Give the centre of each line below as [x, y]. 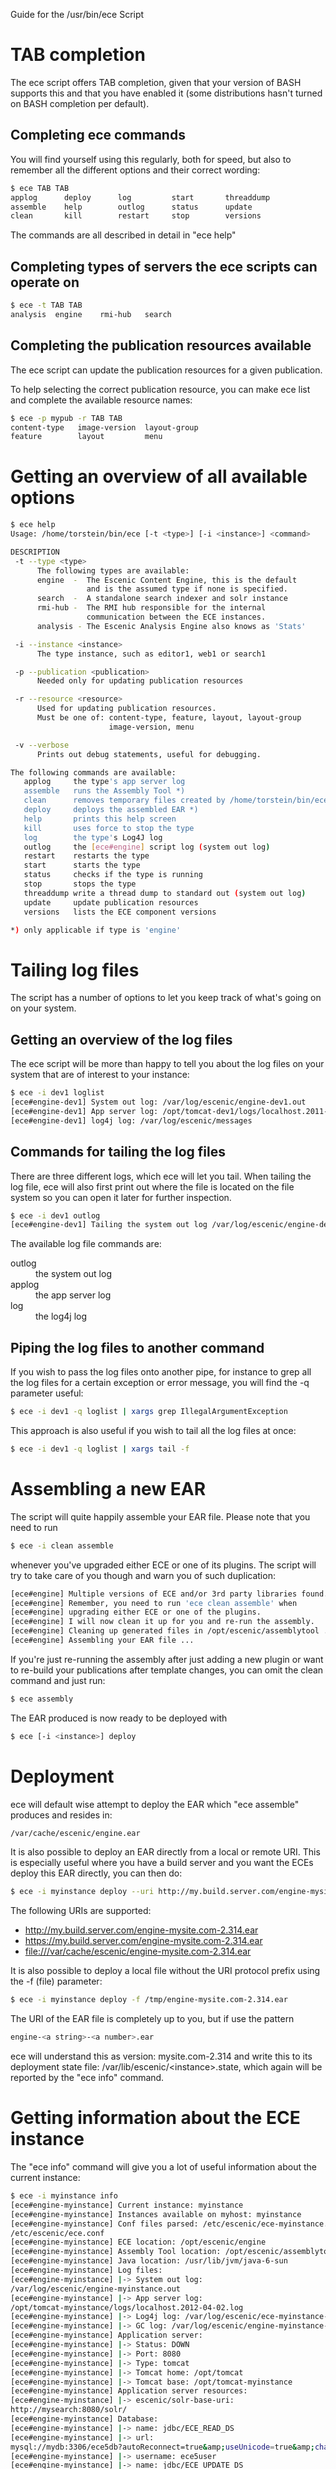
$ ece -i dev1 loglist [57, 1093]
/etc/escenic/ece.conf [57, 2233]
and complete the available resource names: [101, 400]
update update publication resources [111, 902]
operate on [45, 282]
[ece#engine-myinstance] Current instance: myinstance [127, 2205]
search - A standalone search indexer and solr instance [162, 599]
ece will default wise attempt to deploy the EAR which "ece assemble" [155, 1804]
